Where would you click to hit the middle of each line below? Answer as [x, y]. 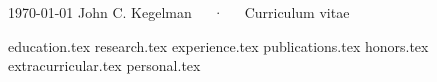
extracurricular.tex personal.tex [104, 65]
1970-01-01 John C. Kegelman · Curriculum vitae [179, 12]
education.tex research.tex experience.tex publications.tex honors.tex [218, 45]
